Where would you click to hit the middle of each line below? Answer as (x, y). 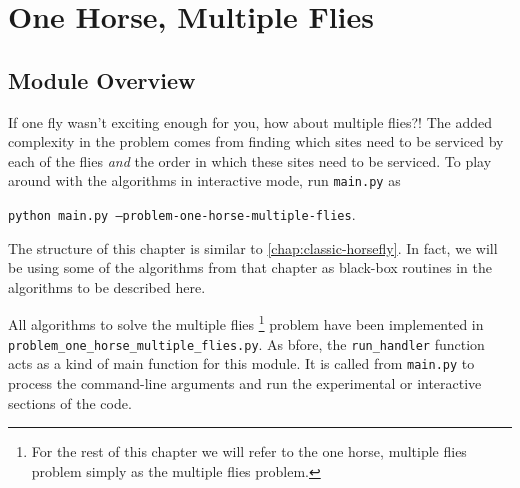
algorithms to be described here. (107, 286)
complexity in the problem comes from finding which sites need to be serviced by (256, 141)
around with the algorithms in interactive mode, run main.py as (204, 180)
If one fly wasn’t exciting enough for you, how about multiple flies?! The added (250, 121)
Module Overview (102, 79)
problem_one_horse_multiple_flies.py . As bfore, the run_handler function (246, 343)
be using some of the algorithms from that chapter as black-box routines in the (250, 267)
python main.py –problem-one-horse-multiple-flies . (182, 214)
